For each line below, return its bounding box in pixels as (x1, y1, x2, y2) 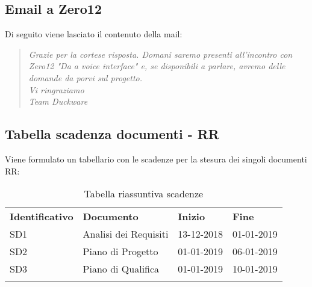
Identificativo (10, 209, 73, 224)
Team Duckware (28, 95, 88, 108)
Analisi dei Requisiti (83, 227, 169, 241)
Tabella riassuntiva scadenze (84, 187, 204, 201)
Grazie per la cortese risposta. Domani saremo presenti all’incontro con (28, 48, 293, 60)
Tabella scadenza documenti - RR (5, 125, 219, 143)
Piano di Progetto (83, 244, 158, 259)
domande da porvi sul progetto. (28, 71, 143, 84)
